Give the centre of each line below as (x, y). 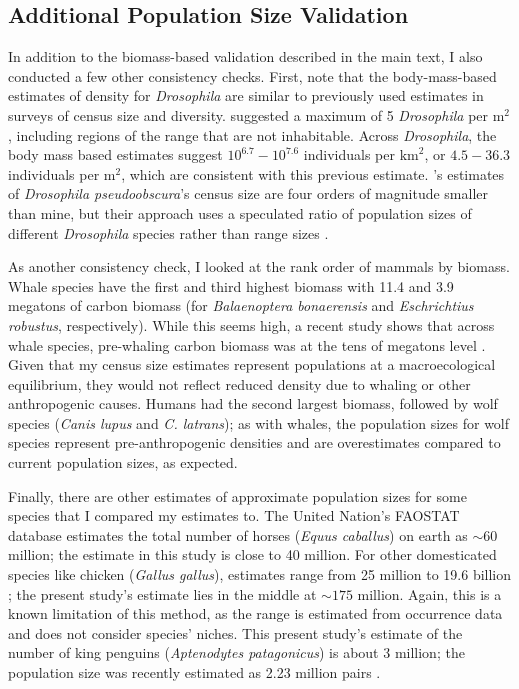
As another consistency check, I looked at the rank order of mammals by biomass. (259, 266)
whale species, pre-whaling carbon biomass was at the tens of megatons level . (247, 344)
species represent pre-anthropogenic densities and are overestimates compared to (254, 442)
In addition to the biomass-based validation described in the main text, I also (245, 56)
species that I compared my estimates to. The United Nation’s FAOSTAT (234, 515)
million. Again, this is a (429, 593)
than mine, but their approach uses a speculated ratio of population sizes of (240, 212)
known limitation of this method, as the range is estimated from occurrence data (255, 613)
